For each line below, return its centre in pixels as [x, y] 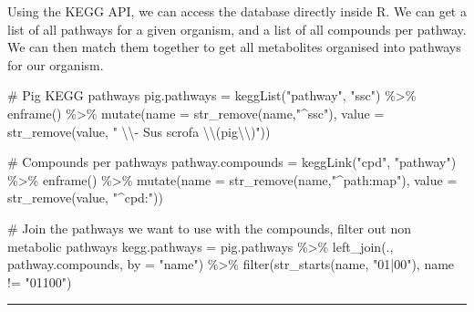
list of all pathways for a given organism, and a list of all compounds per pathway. [237, 29]
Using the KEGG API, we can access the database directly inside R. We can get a [237, 11]
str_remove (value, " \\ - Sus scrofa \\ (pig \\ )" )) [139, 131]
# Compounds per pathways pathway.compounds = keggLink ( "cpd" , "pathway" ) [232, 162]
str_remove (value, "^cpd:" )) [85, 198]
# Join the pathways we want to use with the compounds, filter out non [210, 228]
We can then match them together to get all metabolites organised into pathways [234, 47]
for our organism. [56, 64]
